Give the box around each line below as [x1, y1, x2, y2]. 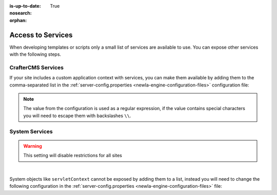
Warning [23, 143, 42, 149]
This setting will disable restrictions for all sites [23, 153, 123, 159]
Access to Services [9, 31, 73, 39]
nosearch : [9, 10, 32, 16]
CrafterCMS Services [9, 64, 64, 71]
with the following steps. [9, 51, 62, 57]
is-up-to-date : [9, 3, 41, 9]
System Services [9, 128, 53, 135]
